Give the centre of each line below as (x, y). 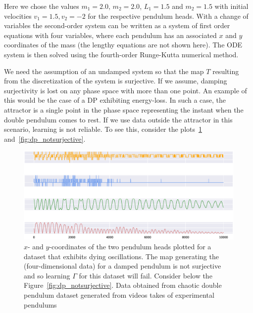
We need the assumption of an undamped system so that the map (104, 71)
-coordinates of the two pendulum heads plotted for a (130, 247)
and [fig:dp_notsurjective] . (45, 138)
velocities (18, 16)
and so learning (47, 275)
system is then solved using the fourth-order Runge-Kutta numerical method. (121, 54)
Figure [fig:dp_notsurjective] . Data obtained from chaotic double (123, 285)
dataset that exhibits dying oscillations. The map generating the (121, 256)
